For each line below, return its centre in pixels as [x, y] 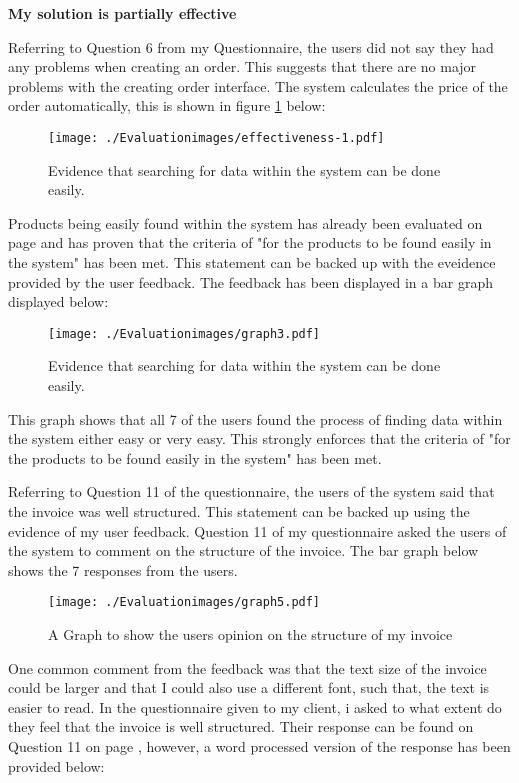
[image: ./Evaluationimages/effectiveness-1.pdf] [216, 137]
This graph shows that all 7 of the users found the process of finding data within [255, 418]
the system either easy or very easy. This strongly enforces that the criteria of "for [259, 438]
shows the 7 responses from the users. [123, 569]
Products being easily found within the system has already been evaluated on [245, 222]
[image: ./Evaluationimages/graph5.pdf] [184, 602]
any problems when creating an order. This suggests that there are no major [242, 66]
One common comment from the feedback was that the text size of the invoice [247, 667]
